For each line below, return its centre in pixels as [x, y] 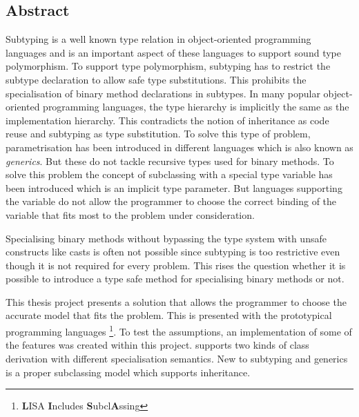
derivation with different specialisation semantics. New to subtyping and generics [177, 358]
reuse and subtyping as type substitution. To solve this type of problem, [158, 134]
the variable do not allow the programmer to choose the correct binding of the [171, 201]
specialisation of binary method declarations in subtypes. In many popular [163, 93]
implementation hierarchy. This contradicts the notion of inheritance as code [167, 120]
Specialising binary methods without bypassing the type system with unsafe [166, 238]
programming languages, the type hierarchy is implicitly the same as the [196, 107]
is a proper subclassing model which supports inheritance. [128, 372]
